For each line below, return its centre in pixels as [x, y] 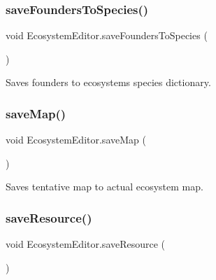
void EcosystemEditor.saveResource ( [86, 244]
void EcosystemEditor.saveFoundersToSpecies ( [107, 35]
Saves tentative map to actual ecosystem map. [105, 187]
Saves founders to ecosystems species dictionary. [108, 82]
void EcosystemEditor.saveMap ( [76, 140]
